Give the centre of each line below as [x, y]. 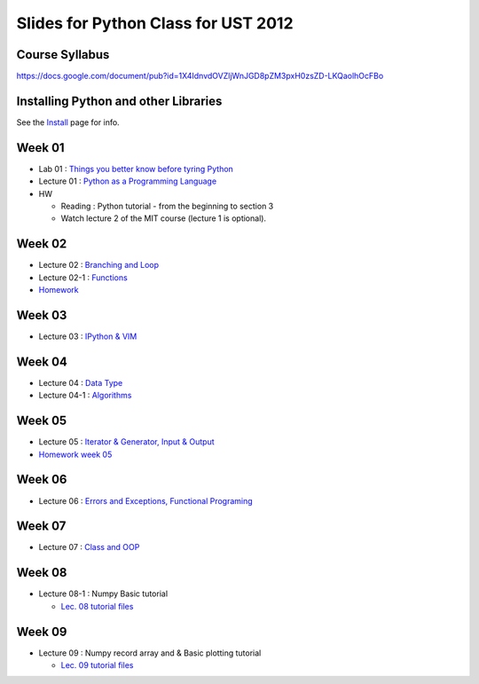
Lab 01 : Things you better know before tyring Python [136, 169]
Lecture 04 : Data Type [81, 382]
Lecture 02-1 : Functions [83, 277]
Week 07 [41, 527]
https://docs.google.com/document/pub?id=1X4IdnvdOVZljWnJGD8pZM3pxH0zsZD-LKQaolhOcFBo [200, 76]
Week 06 [42, 480]
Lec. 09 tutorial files [97, 665]
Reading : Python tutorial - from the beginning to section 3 [167, 206]
